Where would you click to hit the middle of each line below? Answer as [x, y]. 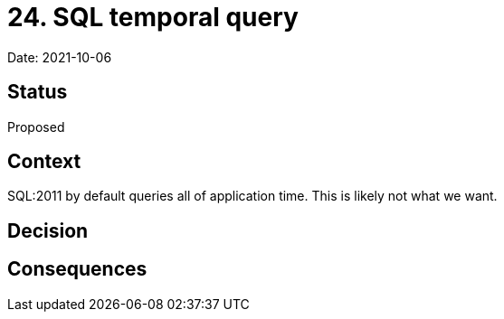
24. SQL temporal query [153, 17]
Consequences [77, 269]
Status [38, 92]
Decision [48, 230]
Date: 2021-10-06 [60, 57]
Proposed [36, 127]
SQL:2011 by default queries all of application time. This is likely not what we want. [252, 196]
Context [44, 162]
